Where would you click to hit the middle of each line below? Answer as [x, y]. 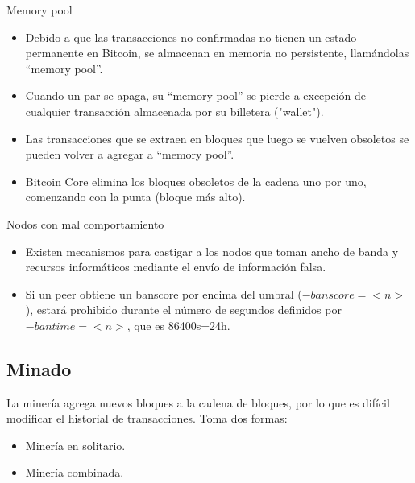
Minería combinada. [75, 472]
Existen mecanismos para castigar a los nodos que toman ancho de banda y [212, 251]
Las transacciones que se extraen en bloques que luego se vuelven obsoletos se [217, 138]
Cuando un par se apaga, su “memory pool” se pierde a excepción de [196, 95]
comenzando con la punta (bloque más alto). [135, 197]
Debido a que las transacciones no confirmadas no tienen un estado [191, 37]
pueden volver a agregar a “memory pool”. [130, 154]
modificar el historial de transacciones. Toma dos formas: [147, 418]
